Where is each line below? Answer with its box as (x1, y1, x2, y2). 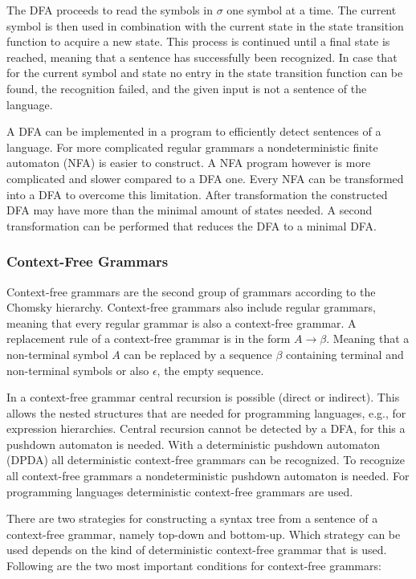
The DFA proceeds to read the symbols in (6, 2, 213, 18)
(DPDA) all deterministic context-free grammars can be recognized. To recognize (6, 451, 405, 468)
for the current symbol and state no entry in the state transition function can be (6, 64, 403, 81)
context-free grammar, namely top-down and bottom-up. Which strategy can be (6, 525, 401, 542)
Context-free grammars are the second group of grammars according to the (6, 283, 376, 300)
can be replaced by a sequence (124, 345, 272, 362)
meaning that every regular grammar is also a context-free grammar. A (6, 314, 357, 331)
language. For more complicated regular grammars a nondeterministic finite (6, 138, 378, 155)
